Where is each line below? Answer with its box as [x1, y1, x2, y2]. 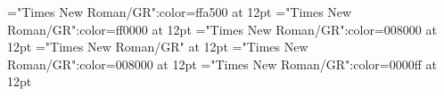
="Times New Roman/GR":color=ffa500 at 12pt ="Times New [7, 3, 352, 20]
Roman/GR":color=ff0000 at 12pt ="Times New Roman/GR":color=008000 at [7, 20, 437, 38]
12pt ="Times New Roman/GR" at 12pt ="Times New [7, 37, 308, 56]
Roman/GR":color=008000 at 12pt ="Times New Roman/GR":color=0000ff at [7, 54, 437, 73]
